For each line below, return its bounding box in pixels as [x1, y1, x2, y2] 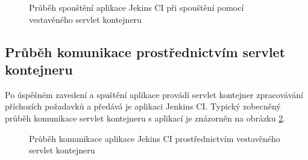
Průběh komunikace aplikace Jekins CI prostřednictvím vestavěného [29, 132, 280, 144]
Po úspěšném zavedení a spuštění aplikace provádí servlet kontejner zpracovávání [5, 88, 303, 100]
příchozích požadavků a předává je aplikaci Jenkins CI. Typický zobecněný [5, 100, 281, 112]
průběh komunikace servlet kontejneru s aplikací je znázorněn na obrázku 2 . [5, 111, 286, 124]
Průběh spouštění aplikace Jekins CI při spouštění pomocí [29, 1, 244, 13]
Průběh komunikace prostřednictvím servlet [5, 42, 286, 61]
